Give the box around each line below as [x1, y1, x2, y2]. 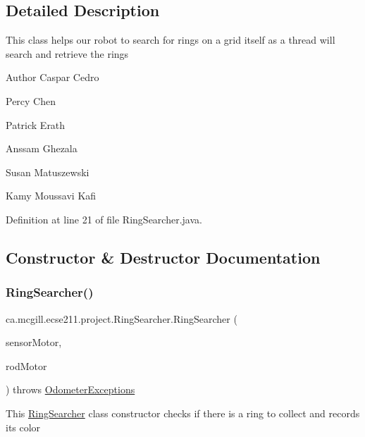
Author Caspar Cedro [6, 70, 99, 85]
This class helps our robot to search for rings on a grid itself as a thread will [6, 32, 335, 47]
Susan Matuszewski [6, 164, 89, 179]
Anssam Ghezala [6, 141, 78, 156]
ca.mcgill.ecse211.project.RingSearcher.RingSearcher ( [6, 311, 237, 326]
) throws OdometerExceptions [6, 382, 135, 397]
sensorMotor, [6, 335, 62, 350]
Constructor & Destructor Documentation [6, 246, 321, 268]
